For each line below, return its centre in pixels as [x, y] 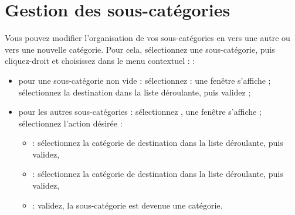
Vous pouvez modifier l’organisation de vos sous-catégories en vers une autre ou [147, 38]
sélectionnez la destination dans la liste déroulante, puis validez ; [135, 92]
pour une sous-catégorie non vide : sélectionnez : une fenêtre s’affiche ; [145, 80]
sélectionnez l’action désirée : [70, 123]
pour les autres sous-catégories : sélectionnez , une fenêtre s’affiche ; [140, 112]
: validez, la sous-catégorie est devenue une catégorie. [128, 205]
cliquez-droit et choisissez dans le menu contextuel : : [100, 61]
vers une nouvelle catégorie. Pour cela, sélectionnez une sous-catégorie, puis [140, 49]
